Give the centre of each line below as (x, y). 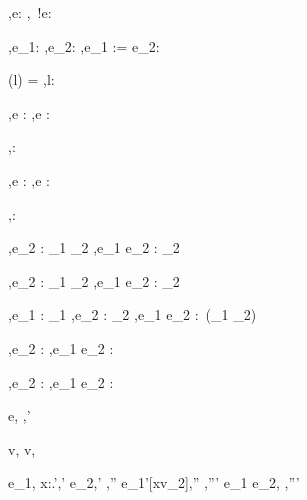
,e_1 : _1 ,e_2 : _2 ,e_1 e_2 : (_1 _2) (132, 314)
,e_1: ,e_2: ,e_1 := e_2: (84, 45)
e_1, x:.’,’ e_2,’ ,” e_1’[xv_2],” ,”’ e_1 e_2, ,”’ (154, 482)
